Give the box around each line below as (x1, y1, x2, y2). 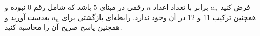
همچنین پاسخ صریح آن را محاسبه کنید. (5, 22, 122, 32)
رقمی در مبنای (99, 2, 144, 12)
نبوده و (5, 2, 26, 12)
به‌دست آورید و (5, 11, 50, 22)
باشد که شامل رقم (33, 2, 91, 12)
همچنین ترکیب (212, 11, 256, 22)
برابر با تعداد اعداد (153, 2, 208, 12)
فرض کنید (220, 2, 250, 12)
